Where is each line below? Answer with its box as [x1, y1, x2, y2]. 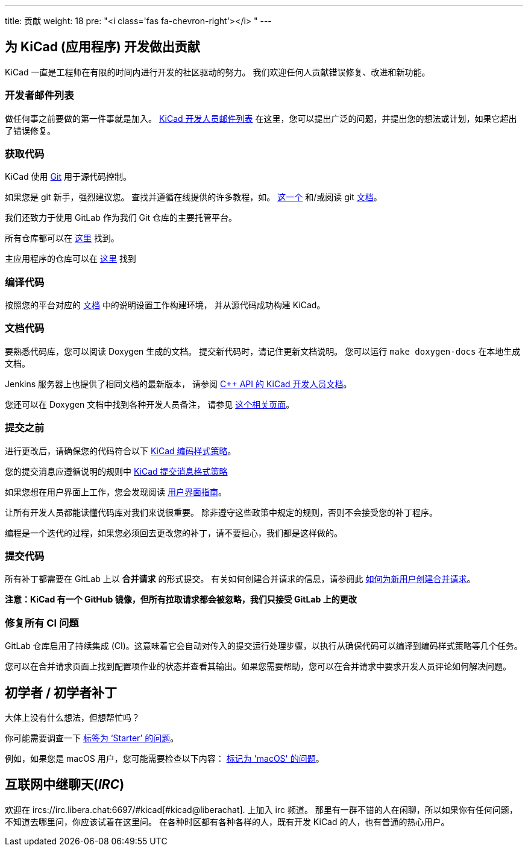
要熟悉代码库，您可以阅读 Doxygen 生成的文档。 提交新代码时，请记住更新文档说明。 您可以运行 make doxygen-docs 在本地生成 [5, 346, 521, 356]
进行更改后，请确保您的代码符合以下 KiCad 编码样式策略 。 [5, 445, 236, 456]
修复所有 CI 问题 [5, 616, 79, 629]
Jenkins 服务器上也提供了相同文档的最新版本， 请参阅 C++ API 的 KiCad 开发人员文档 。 [5, 378, 352, 389]
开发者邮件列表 [5, 89, 74, 102]
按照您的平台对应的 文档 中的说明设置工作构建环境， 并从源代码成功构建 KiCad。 [5, 300, 325, 311]
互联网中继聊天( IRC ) [5, 777, 125, 792]
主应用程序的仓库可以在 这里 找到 [5, 253, 136, 264]
